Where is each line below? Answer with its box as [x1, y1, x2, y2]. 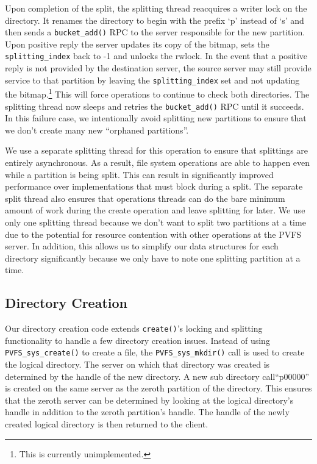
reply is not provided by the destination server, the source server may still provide [5, 62, 312, 74]
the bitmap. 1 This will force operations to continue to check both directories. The [5, 86, 310, 100]
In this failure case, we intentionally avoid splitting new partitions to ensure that [5, 112, 307, 124]
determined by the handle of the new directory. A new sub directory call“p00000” [5, 369, 310, 382]
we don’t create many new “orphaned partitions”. [5, 123, 189, 136]
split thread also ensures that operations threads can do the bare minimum [5, 191, 285, 204]
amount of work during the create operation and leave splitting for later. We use [5, 204, 305, 216]
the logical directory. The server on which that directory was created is [5, 358, 270, 371]
